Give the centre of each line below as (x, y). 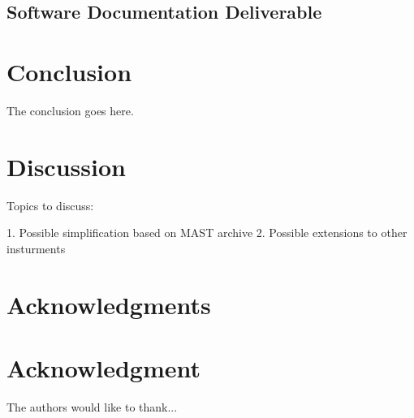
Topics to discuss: (50, 205)
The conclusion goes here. (70, 110)
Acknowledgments (109, 304)
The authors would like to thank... (92, 406)
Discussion (66, 166)
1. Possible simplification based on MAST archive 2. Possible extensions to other (207, 233)
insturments (36, 248)
